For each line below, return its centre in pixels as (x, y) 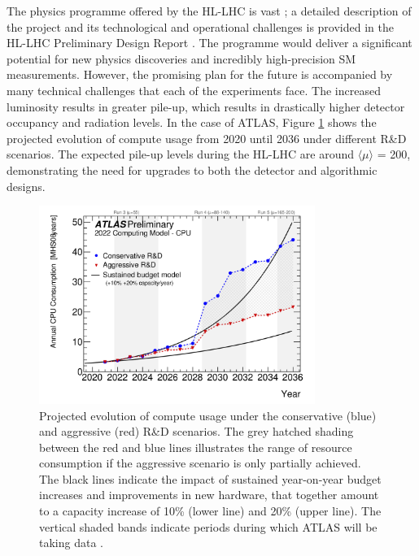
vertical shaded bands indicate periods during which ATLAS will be (208, 526)
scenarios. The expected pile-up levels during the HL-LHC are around (180, 154)
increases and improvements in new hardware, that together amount (209, 495)
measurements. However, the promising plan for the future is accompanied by (200, 74)
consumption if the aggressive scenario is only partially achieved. (200, 463)
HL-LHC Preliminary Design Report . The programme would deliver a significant (209, 43)
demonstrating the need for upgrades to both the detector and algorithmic (192, 169)
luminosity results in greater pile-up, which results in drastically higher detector (206, 106)
